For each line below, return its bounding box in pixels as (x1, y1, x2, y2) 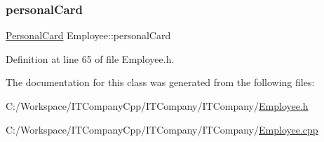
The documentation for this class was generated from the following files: (6, 75, 315, 90)
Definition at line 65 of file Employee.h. (6, 51, 175, 66)
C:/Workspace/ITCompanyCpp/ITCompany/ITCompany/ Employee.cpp (6, 122, 318, 136)
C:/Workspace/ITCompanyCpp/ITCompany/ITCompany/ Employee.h (6, 99, 309, 113)
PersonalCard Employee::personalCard (6, 28, 171, 43)
